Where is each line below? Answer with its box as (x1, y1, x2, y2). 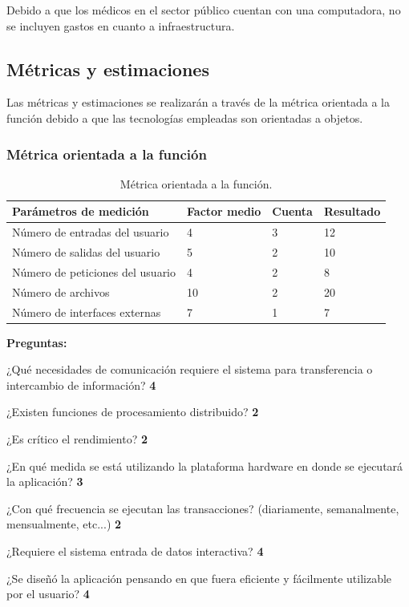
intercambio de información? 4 (6, 376, 156, 393)
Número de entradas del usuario (12, 224, 169, 241)
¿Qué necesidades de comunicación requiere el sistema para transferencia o (6, 361, 373, 378)
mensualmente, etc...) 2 (6, 516, 122, 532)
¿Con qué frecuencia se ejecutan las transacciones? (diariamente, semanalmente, (6, 500, 399, 516)
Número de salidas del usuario (12, 244, 160, 261)
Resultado (323, 203, 381, 220)
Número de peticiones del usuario (12, 263, 176, 280)
